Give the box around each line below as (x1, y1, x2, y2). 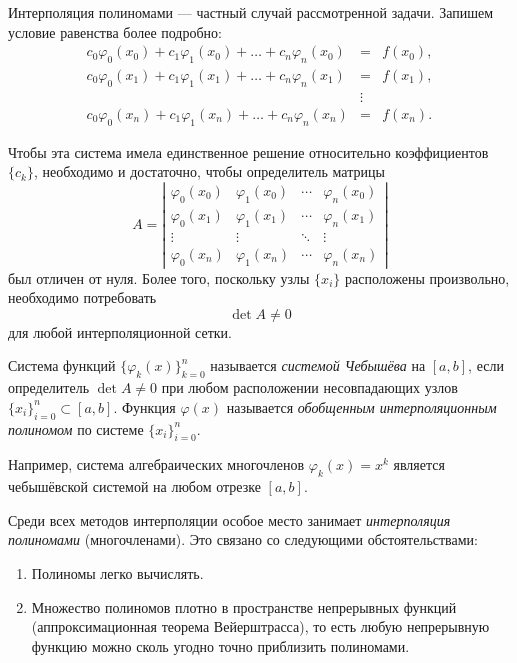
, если (468, 355, 504, 376)
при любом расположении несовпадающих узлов (161, 377, 458, 398)
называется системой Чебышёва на (210, 355, 426, 376)
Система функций (8, 355, 116, 376)
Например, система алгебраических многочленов (8, 454, 305, 475)
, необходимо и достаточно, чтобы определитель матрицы (33, 161, 385, 182)
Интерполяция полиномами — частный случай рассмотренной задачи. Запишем (8, 2, 494, 22)
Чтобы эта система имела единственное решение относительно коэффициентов (8, 141, 489, 162)
